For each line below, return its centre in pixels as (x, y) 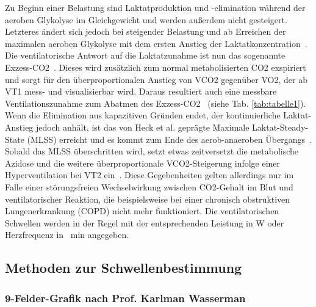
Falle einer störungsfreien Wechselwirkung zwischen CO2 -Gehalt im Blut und (149, 186)
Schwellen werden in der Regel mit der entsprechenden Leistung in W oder (145, 222)
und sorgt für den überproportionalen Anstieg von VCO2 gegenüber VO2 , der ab (156, 79)
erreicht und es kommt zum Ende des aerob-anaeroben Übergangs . (185, 139)
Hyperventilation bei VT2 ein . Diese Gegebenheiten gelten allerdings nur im (149, 175)
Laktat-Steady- (280, 127)
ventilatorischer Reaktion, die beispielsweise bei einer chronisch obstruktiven (148, 199)
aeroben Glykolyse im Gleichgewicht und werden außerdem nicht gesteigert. (146, 19)
